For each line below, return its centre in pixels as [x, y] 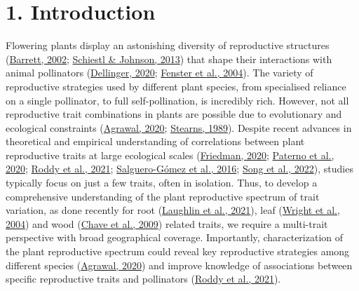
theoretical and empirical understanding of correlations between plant [155, 141]
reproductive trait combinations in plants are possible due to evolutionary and [174, 114]
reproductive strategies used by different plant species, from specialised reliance [176, 86]
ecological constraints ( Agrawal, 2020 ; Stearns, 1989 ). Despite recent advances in [179, 127]
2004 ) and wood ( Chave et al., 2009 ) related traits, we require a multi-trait [167, 223]
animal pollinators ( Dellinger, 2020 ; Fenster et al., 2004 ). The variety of [160, 73]
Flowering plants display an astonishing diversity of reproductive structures [168, 45]
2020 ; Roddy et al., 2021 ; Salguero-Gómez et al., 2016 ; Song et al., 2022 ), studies [179, 169]
